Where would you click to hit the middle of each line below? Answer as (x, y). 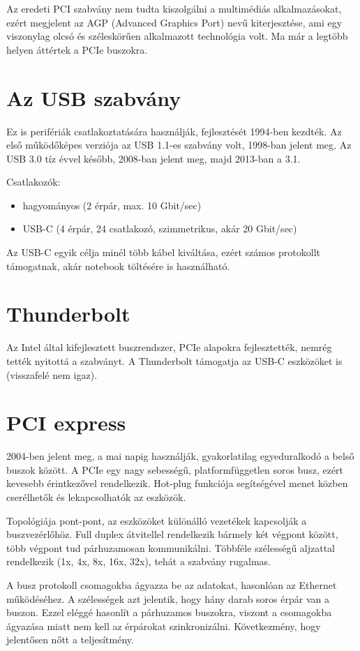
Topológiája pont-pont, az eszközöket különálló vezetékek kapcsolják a (157, 520)
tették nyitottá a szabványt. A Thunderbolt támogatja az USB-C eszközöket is (174, 360)
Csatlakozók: (33, 182)
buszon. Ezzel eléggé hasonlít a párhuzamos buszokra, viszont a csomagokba (169, 612)
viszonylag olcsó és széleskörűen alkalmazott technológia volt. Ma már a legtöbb (177, 36)
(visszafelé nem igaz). (52, 374)
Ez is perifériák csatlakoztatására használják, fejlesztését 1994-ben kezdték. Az (174, 131)
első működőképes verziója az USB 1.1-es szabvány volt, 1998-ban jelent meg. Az (179, 145)
